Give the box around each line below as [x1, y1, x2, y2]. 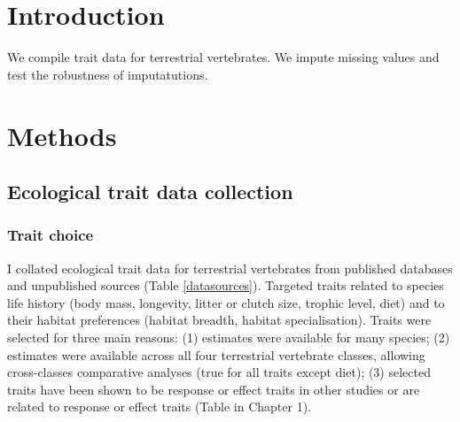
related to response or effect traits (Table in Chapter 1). [7, 397, 312, 416]
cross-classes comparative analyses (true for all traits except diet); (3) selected [7, 363, 431, 381]
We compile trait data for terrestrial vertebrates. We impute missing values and [7, 48, 440, 66]
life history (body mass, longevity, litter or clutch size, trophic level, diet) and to [7, 293, 445, 311]
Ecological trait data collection [7, 178, 293, 205]
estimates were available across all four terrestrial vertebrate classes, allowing [7, 345, 425, 364]
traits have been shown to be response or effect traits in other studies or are [7, 380, 420, 398]
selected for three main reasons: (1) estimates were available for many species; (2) [7, 328, 450, 347]
